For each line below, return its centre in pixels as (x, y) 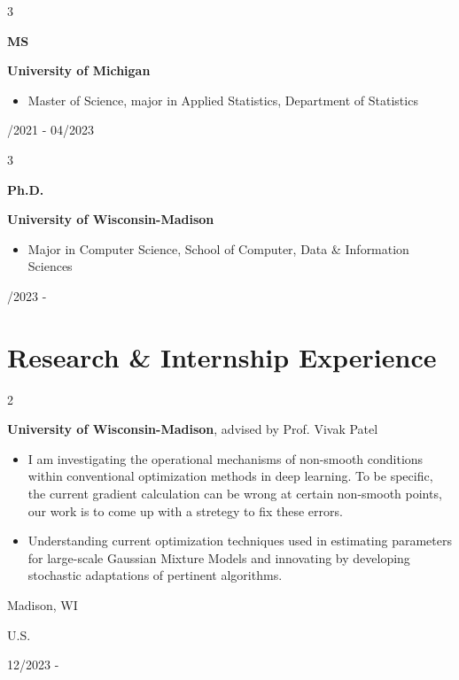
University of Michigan (79, 70)
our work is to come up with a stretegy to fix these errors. (185, 510)
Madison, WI (43, 605)
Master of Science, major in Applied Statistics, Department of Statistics (223, 100)
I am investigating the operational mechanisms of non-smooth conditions (226, 458)
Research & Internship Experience (222, 356)
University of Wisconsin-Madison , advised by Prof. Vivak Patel (193, 429)
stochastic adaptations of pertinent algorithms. (155, 575)
